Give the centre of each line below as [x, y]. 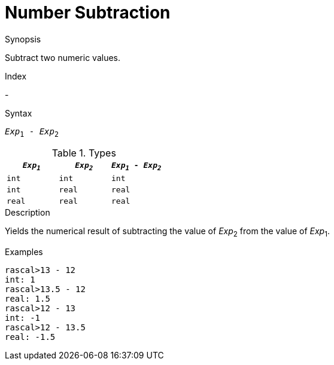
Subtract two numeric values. [63, 57]
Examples [24, 251]
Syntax [19, 113]
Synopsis [23, 39]
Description [28, 213]
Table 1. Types [84, 153]
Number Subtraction [88, 13]
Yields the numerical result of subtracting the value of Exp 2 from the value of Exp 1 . [167, 232]
